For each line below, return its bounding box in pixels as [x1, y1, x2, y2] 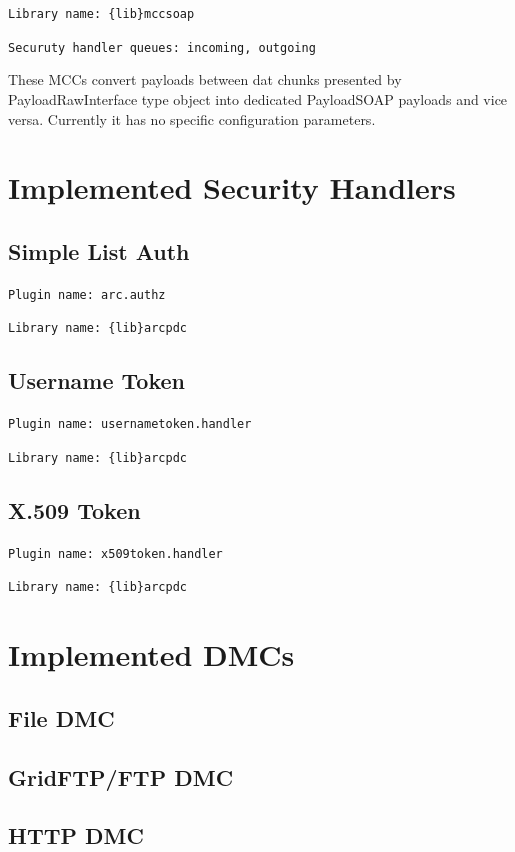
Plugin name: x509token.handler [8, 546, 223, 561]
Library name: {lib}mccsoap [8, 7, 195, 21]
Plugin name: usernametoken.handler [8, 417, 252, 432]
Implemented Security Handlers [8, 167, 456, 208]
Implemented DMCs [8, 634, 295, 675]
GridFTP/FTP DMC [8, 761, 234, 792]
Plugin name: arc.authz [8, 287, 166, 302]
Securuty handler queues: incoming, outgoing [8, 40, 316, 55]
